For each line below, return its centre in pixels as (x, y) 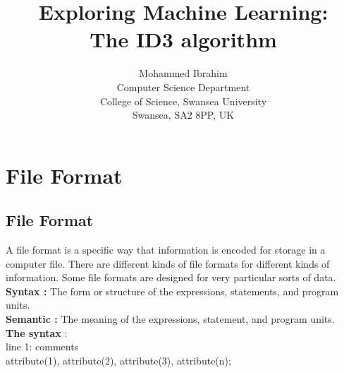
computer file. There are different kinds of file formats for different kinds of (168, 263)
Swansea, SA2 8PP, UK (183, 115)
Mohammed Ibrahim (183, 73)
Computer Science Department (183, 87)
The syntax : (37, 332)
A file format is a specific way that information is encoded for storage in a (166, 250)
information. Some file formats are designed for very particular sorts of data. (171, 277)
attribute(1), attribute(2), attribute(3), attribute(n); (118, 360)
